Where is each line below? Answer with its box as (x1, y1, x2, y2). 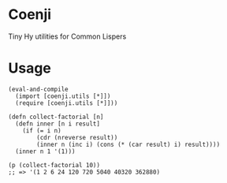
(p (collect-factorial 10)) (8, 161, 101, 169)
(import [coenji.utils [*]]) (15, 92, 111, 100)
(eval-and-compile (8, 85, 69, 93)
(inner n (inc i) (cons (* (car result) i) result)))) (36, 140, 221, 148)
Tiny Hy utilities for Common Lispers (8, 32, 127, 41)
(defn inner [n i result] (15, 120, 101, 128)
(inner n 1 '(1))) (15, 148, 76, 155)
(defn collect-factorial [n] (8, 113, 104, 121)
